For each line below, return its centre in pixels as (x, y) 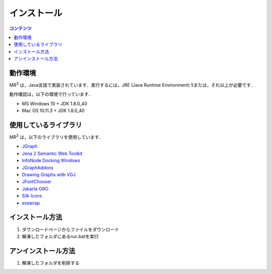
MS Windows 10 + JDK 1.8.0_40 (55, 103)
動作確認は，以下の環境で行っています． (51, 94)
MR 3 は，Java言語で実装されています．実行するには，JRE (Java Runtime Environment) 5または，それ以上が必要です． (132, 85)
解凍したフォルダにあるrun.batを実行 (60, 236)
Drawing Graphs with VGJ (49, 175)
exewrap (31, 203)
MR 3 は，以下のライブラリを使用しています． (56, 137)
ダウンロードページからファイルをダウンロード (71, 229)
